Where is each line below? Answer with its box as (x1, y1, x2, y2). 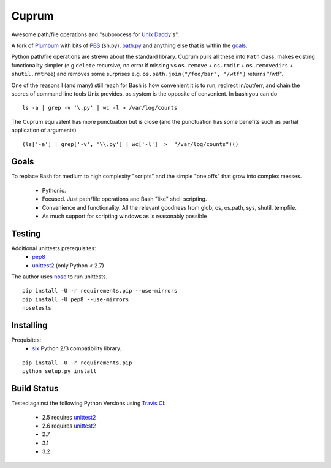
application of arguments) (11, 126, 77, 134)
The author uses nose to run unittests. (11, 273, 108, 280)
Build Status (11, 383, 59, 394)
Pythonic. (42, 186, 66, 194)
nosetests (22, 304, 51, 312)
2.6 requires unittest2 (42, 422, 96, 429)
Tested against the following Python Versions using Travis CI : (11, 399, 166, 407)
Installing (11, 320, 48, 331)
